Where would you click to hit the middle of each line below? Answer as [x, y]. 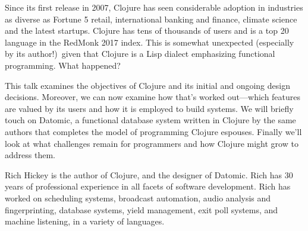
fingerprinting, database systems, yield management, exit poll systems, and [142, 209]
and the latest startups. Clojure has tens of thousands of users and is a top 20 [147, 31]
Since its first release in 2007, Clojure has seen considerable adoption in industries [154, 7]
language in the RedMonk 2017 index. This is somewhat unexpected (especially [150, 42]
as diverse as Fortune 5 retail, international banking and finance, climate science [151, 19]
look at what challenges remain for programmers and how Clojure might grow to [152, 143]
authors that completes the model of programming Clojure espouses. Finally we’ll [153, 131]
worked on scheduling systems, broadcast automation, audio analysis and [138, 198]
